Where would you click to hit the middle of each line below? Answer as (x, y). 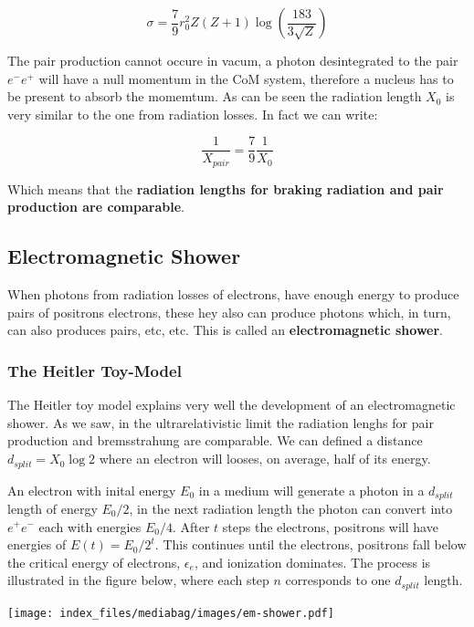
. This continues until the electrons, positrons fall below (311, 544)
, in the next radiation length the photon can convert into (291, 508)
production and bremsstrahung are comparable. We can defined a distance (215, 440)
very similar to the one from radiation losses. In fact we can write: (193, 114)
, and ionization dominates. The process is (312, 562)
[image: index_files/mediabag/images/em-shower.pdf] (171, 613)
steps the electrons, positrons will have (330, 526)
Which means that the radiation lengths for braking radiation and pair (226, 188)
